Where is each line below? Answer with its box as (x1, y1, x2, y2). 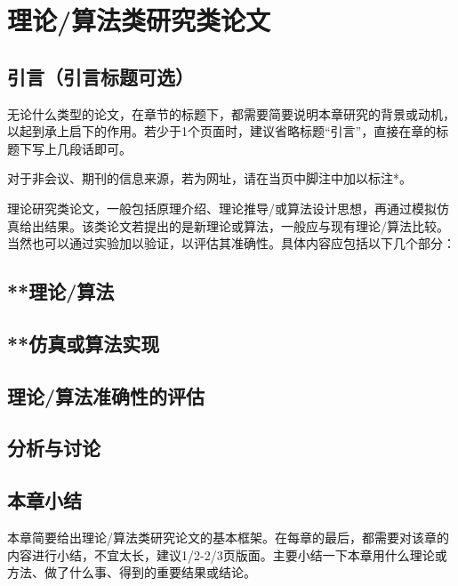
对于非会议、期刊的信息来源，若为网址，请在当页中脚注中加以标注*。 (7, 169, 412, 188)
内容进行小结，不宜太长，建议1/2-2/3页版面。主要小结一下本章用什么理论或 (7, 545, 447, 564)
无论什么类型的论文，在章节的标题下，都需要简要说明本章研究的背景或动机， (7, 104, 455, 123)
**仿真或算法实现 (7, 329, 160, 357)
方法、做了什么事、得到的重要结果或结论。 (7, 563, 256, 582)
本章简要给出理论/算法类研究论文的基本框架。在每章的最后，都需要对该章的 (7, 528, 449, 547)
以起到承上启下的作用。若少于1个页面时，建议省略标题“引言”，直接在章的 (7, 122, 437, 140)
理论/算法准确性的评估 (7, 381, 205, 409)
